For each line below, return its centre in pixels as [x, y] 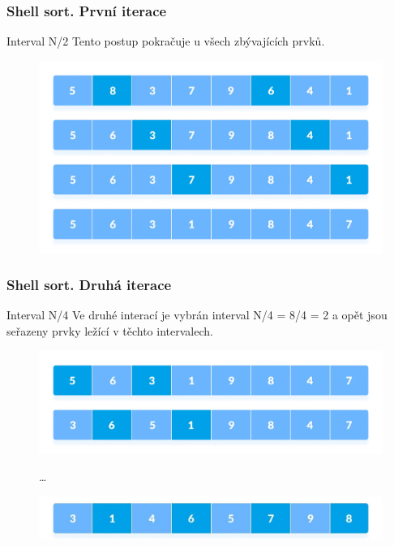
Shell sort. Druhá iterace [89, 285]
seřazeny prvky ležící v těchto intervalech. [110, 331]
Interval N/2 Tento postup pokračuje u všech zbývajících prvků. [166, 41]
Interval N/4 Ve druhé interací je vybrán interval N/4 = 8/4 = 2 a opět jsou [197, 315]
